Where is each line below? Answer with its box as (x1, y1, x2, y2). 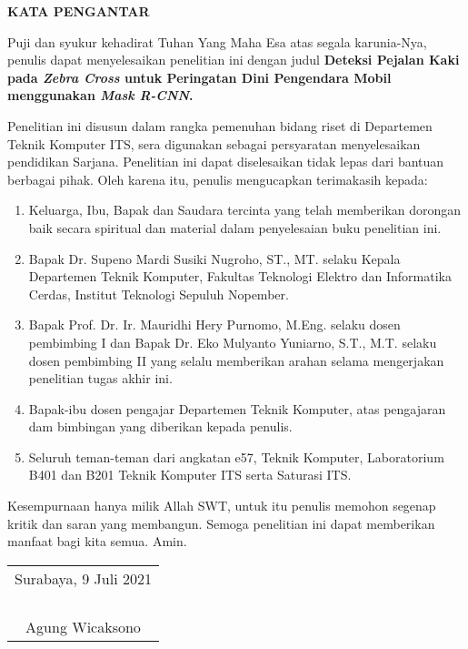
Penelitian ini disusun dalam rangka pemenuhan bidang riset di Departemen (7, 116, 433, 135)
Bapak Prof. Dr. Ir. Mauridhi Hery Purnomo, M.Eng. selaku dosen (28, 315, 401, 334)
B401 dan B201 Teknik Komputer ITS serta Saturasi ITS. (28, 465, 352, 484)
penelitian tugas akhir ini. (28, 369, 173, 388)
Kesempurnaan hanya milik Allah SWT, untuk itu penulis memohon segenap (7, 496, 436, 515)
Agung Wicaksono (25, 615, 141, 637)
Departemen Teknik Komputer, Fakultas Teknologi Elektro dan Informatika (28, 267, 453, 286)
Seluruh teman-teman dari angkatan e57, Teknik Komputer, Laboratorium (28, 447, 444, 466)
